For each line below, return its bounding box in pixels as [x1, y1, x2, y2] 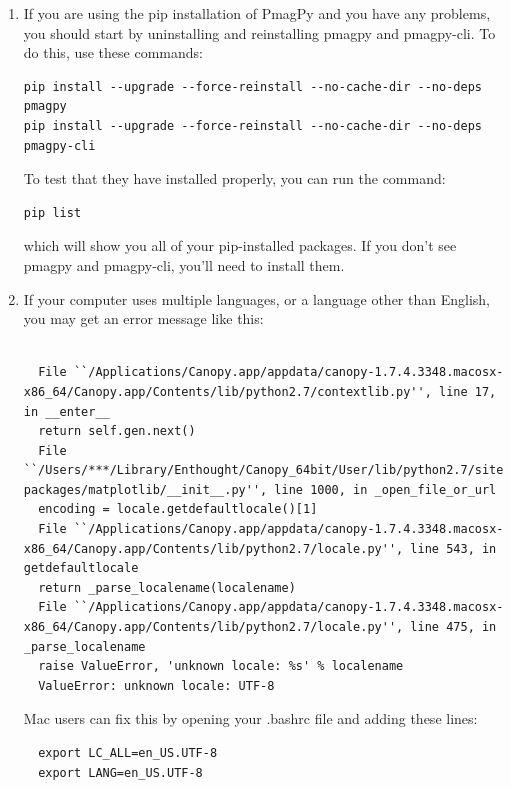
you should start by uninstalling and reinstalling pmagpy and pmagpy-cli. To [23, 22, 496, 43]
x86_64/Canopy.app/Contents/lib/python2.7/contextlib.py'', [23, 384, 432, 399]
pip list [23, 205, 82, 220]
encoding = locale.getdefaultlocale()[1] [38, 502, 318, 517]
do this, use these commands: [23, 42, 203, 63]
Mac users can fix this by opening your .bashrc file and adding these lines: [23, 708, 478, 729]
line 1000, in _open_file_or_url [274, 482, 497, 497]
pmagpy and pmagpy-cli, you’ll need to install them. [23, 254, 345, 275]
